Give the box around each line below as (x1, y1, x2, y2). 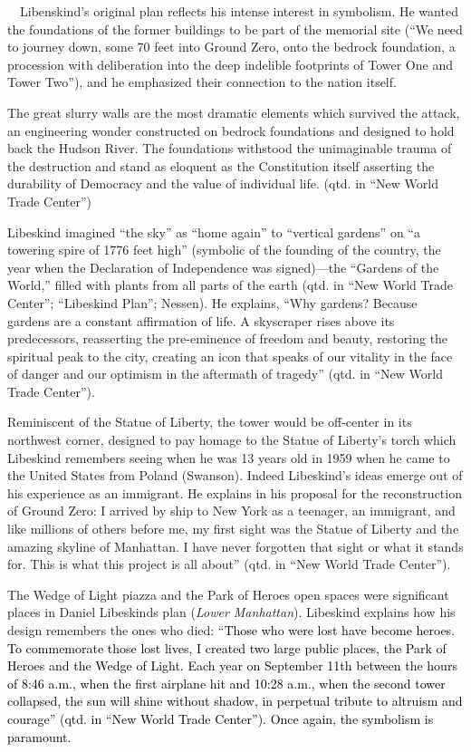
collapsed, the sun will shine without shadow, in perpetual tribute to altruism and (7, 691, 463, 710)
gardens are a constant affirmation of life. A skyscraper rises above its (7, 311, 395, 330)
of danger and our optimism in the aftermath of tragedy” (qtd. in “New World (7, 364, 443, 383)
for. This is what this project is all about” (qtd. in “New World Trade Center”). (7, 554, 451, 574)
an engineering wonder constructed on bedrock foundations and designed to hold (7, 121, 455, 140)
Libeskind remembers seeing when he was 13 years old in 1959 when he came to (7, 448, 450, 467)
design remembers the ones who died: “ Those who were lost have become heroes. (7, 621, 456, 639)
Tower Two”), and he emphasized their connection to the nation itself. (7, 72, 397, 92)
